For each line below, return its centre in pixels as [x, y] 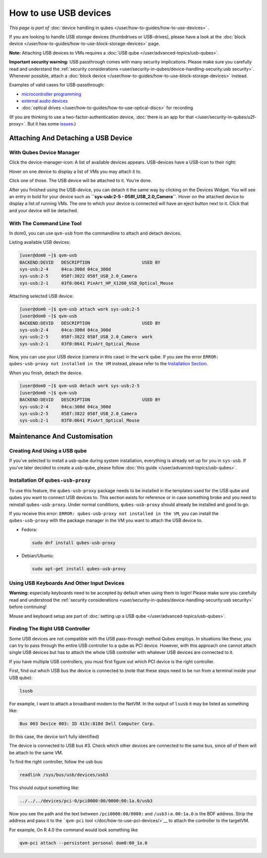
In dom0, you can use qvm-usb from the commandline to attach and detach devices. [95, 233]
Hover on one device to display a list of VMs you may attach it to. [75, 172]
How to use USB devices [60, 13]
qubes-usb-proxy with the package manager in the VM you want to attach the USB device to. [106, 520]
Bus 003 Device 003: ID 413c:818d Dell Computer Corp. [87, 723]
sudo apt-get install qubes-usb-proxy [79, 569]
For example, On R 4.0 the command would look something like [73, 830]
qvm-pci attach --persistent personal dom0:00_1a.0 [84, 843]
